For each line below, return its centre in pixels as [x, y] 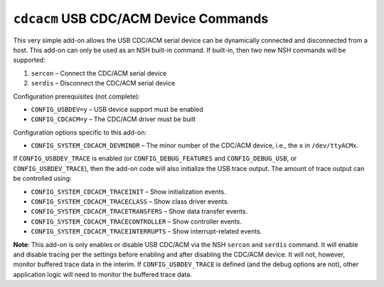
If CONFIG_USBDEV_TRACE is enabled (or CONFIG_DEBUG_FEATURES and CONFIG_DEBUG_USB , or [155, 158]
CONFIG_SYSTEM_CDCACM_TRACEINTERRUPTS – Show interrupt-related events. [146, 231]
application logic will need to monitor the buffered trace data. [102, 274]
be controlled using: [42, 179]
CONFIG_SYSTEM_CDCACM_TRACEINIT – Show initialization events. [129, 192]
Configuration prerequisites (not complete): [76, 96]
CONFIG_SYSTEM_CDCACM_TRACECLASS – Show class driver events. [130, 202]
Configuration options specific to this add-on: [80, 132]
